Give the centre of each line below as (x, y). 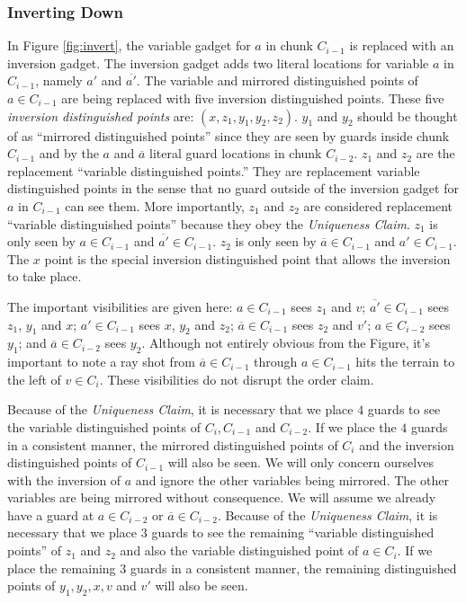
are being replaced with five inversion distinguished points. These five (253, 98)
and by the (69, 153)
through (276, 362)
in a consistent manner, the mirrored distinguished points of (173, 444)
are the (435, 153)
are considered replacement (378, 205)
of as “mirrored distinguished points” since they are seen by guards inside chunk (229, 135)
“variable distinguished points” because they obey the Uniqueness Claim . (209, 223)
